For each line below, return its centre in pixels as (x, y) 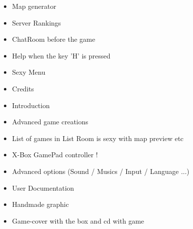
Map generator (34, 6)
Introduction (31, 105)
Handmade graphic (40, 204)
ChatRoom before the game (54, 39)
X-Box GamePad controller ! (55, 155)
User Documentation (43, 187)
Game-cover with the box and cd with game (78, 220)
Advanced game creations (50, 122)
